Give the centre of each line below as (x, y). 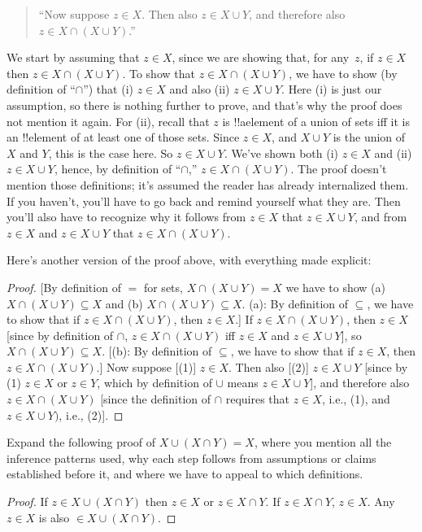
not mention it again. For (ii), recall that (108, 121)
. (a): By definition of (295, 303)
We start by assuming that (73, 57)
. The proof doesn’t (339, 169)
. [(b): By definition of (157, 351)
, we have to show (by (343, 73)
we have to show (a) (336, 287)
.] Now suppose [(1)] (146, 366)
